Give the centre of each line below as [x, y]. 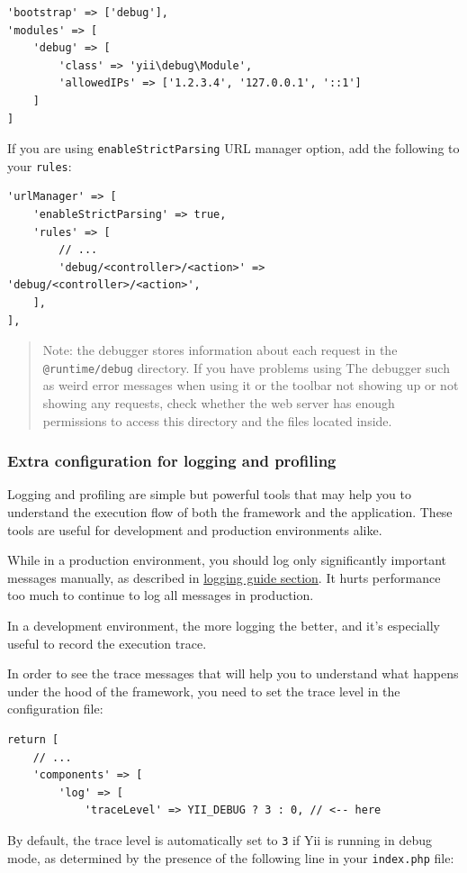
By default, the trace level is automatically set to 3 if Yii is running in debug [220, 839]
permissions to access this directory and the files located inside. [217, 420]
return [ [33, 740]
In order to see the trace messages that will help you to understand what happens [233, 673]
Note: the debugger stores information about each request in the [220, 350]
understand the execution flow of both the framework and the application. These [230, 512]
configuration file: [55, 709]
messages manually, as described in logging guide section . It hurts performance [224, 577]
